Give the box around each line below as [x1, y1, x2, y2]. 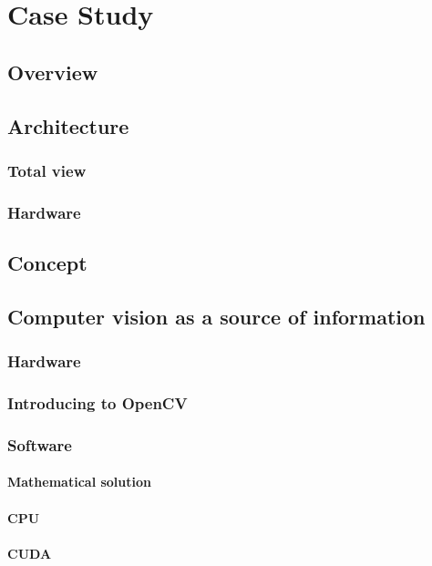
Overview [7, 57, 98, 86]
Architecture [7, 111, 129, 139]
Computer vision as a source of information [7, 302, 426, 330]
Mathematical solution [7, 472, 152, 491]
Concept [7, 249, 87, 277]
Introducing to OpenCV [7, 391, 188, 414]
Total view [7, 159, 87, 181]
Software [7, 433, 72, 456]
